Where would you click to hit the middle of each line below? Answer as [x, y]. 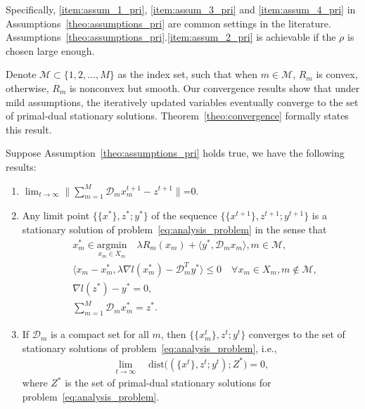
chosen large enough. [50, 50]
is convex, [337, 74]
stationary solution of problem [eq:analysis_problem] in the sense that [174, 229]
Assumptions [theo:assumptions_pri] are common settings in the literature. [168, 23]
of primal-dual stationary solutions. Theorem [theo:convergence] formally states [177, 116]
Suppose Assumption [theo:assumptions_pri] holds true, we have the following [175, 153]
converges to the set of [297, 334]
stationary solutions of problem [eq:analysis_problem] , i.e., [149, 348]
